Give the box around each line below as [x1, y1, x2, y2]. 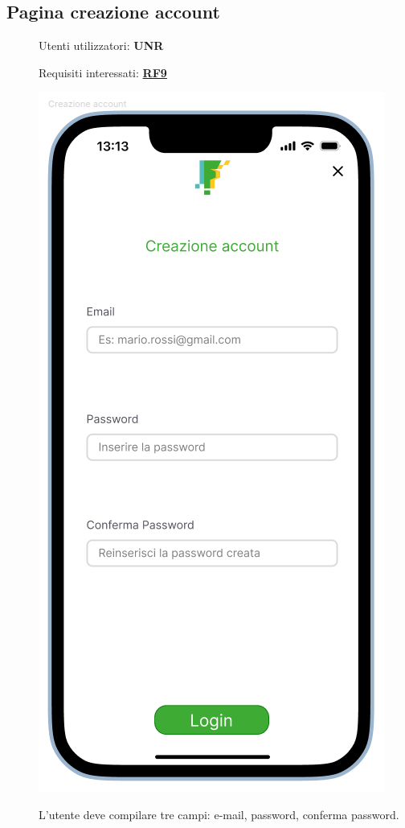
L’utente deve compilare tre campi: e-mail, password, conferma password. [39, 805, 399, 822]
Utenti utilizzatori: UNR [39, 37, 164, 54]
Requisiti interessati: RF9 [39, 64, 167, 80]
